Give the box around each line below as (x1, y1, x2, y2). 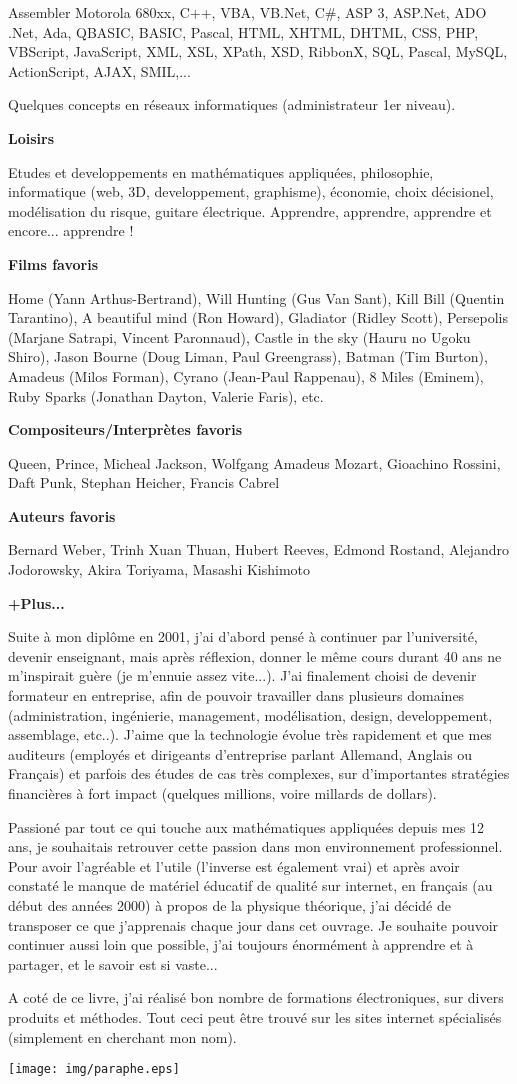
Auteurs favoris (8, 505, 116, 526)
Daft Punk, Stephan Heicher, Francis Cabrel (8, 472, 280, 493)
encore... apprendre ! (8, 220, 134, 241)
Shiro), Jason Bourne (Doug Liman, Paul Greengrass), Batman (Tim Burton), (8, 346, 488, 367)
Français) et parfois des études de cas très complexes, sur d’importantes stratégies (8, 763, 510, 784)
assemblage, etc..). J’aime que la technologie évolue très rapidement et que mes (8, 724, 492, 745)
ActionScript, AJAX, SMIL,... (8, 60, 191, 81)
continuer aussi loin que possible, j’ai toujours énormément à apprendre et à (8, 934, 474, 955)
